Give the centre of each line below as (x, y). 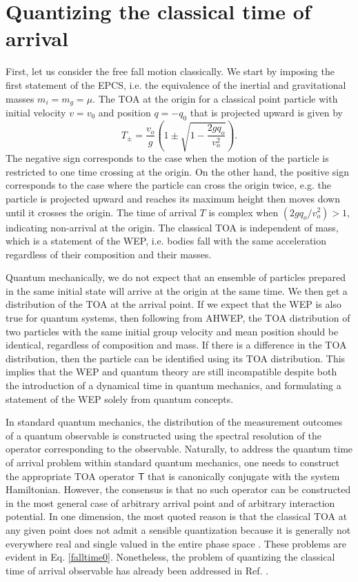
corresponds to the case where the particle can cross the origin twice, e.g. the (168, 185)
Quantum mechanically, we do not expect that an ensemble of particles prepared (176, 277)
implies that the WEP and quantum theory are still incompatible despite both (171, 372)
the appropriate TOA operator (70, 476)
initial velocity (36, 112)
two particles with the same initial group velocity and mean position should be (172, 331)
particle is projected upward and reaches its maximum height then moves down (173, 198)
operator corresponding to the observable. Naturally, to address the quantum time (179, 449)
